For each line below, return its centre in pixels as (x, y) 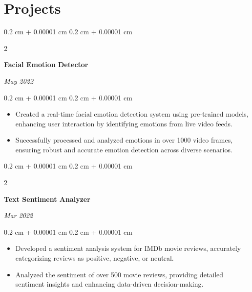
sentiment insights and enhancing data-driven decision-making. (109, 284)
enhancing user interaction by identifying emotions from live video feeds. (124, 123)
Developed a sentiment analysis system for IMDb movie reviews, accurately (128, 248)
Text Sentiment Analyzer (47, 199)
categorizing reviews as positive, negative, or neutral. (94, 258)
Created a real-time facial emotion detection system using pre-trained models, (132, 114)
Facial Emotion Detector (46, 64)
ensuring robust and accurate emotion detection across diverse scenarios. (124, 149)
